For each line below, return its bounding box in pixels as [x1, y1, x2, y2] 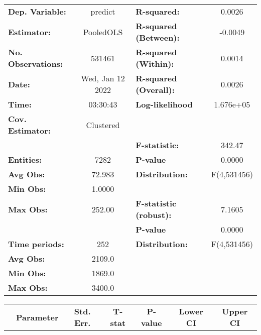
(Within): [136, 58, 174, 69]
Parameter [16, 311, 59, 323]
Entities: [8, 154, 42, 165]
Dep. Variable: [8, 6, 66, 17]
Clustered [86, 119, 120, 131]
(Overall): [136, 84, 175, 95]
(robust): [136, 209, 172, 220]
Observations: [8, 58, 63, 69]
